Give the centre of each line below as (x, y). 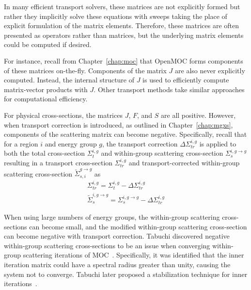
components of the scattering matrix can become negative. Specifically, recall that (125, 134)
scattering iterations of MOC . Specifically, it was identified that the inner (133, 255)
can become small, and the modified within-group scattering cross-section (138, 226)
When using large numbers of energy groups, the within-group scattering (112, 217)
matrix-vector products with (46, 89)
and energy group (71, 143)
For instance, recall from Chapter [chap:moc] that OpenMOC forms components (124, 60)
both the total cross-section (45, 153)
